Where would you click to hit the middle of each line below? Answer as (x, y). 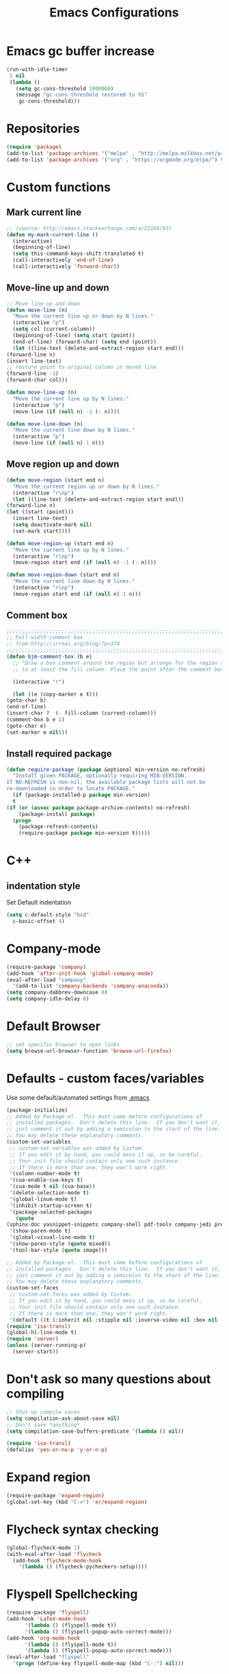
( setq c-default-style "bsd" (48, 915)
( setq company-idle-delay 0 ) (48, 999)
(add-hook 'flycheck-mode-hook (57, 1560)
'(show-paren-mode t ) (40, 1231)
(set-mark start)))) (42, 531)
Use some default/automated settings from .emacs (78, 1097)
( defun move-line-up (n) (42, 393)
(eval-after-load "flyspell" (48, 1657)
